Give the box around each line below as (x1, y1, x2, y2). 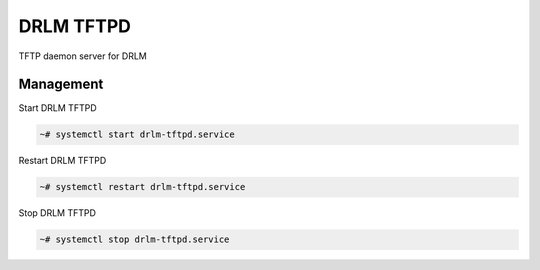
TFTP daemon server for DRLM (18, 50, 147, 62)
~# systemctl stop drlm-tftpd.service (39, 234, 230, 245)
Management (18, 76, 104, 93)
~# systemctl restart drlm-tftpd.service (39, 181, 246, 193)
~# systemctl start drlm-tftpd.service (39, 129, 235, 140)
